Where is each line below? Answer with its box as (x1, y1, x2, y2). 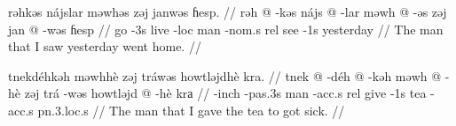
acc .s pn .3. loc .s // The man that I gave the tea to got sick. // (8, 100, 345, 119)
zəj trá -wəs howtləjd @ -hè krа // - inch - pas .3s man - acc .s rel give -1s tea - (24, 84, 435, 102)
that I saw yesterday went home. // (8, 37, 201, 56)
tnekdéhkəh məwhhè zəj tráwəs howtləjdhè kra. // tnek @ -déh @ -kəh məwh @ (8, 66, 442, 85)
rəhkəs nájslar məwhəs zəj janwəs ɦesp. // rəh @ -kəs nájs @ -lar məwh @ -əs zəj (8, 3, 447, 20)
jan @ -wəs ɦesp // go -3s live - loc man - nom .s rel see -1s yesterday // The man (8, 19, 444, 38)
